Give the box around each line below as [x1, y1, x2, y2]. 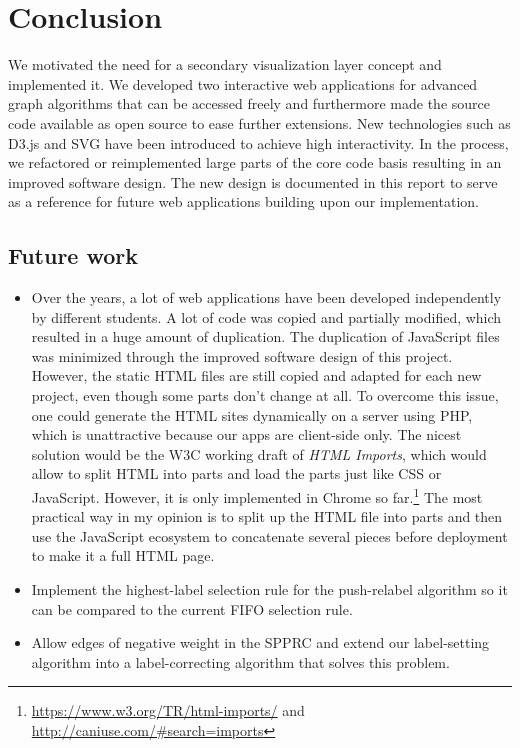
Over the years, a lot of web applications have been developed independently [31, 287, 502, 308]
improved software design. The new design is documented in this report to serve [8, 171, 498, 192]
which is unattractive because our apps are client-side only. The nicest [31, 424, 462, 445]
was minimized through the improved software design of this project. [31, 345, 453, 366]
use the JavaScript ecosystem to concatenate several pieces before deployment [31, 525, 508, 546]
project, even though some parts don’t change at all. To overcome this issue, [31, 385, 499, 406]
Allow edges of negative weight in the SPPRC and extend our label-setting [31, 632, 490, 653]
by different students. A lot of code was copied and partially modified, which [31, 306, 502, 327]
